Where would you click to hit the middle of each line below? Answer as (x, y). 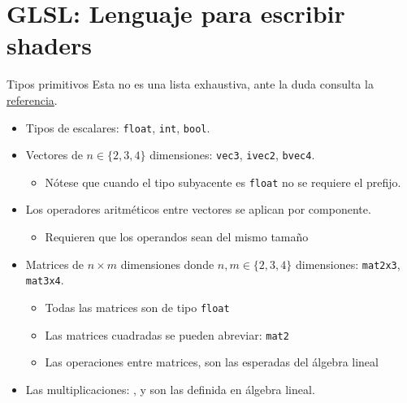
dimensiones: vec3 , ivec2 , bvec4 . (232, 155)
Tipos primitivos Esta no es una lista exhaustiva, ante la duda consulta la (190, 84)
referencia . (32, 100)
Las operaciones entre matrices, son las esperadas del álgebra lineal (212, 362)
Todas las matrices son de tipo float (137, 307)
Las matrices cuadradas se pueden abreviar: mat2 (167, 334)
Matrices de (55, 264)
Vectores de (54, 155)
